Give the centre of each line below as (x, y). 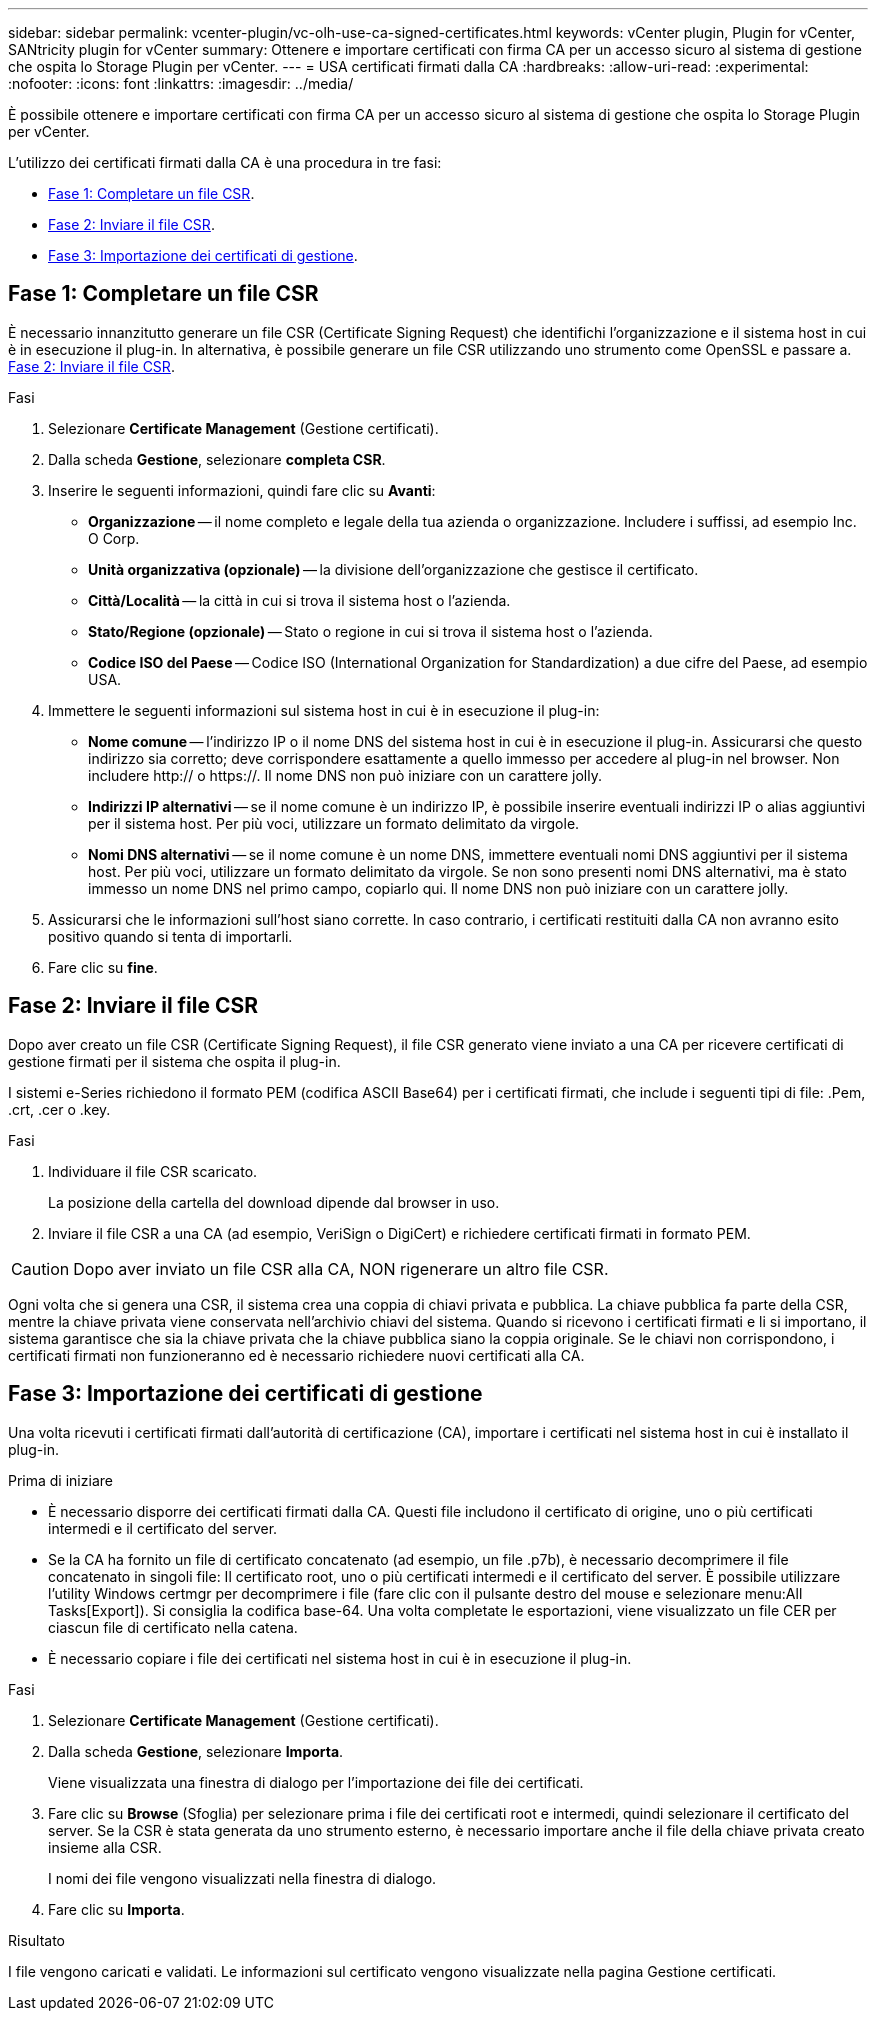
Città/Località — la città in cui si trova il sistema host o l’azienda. (299, 600)
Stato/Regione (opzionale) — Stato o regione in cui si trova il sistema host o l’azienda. (370, 631)
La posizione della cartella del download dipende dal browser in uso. (274, 1202)
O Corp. (114, 538)
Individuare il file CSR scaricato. (153, 1171)
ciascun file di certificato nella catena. (173, 1627)
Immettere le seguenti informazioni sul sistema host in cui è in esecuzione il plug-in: (324, 710)
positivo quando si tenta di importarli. (170, 936)
